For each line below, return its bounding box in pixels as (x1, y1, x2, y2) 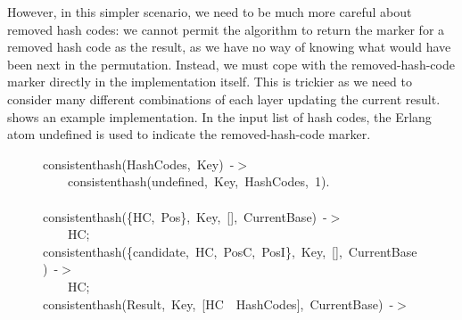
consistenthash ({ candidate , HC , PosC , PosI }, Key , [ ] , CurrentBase (43, 242, 417, 260)
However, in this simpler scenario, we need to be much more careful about (7, 3, 412, 21)
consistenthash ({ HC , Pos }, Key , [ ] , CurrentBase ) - (43, 207, 327, 226)
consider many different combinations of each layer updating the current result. (7, 89, 441, 108)
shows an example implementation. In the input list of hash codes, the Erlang (7, 107, 432, 126)
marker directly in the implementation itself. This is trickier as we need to (7, 72, 412, 91)
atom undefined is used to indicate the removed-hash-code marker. (7, 125, 371, 144)
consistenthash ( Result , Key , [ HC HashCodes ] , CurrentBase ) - (43, 294, 394, 313)
